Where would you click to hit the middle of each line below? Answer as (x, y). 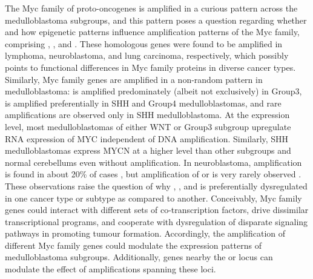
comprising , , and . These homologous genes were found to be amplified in (144, 43)
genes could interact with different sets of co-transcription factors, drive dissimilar (157, 210)
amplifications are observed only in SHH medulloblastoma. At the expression (147, 115)
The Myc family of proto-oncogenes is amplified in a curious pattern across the (151, 8)
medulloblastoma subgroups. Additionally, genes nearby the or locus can (139, 257)
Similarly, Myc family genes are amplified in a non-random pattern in (134, 79)
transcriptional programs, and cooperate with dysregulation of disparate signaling (156, 221)
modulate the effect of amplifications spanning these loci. (110, 269)
